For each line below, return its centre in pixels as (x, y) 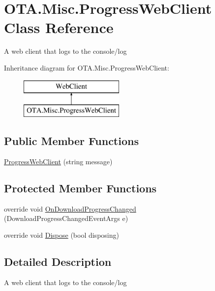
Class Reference (59, 27)
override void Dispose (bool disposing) (61, 235)
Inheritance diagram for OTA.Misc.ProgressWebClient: (87, 67)
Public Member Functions (71, 141)
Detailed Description (58, 261)
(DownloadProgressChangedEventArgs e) (66, 218)
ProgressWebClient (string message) (58, 161)
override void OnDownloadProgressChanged (70, 208)
